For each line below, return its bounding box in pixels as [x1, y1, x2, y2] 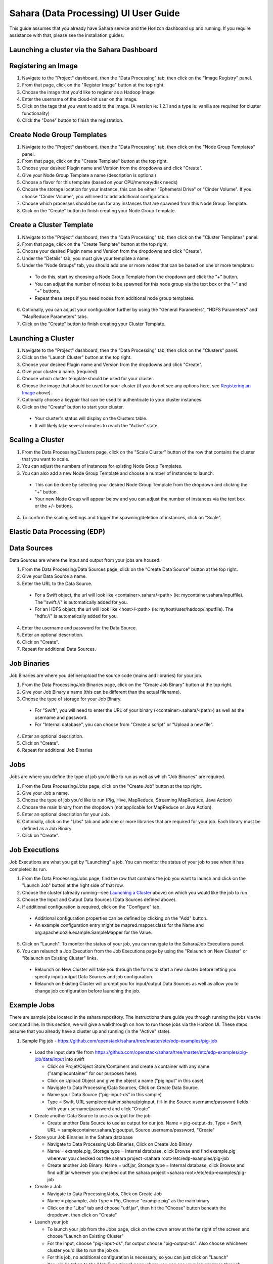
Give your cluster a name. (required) [22, 368, 98, 374]
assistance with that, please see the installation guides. [9, 32, 124, 38]
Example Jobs [9, 1001, 55, 1010]
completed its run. [9, 866, 48, 872]
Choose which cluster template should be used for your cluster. [22, 376, 154, 382]
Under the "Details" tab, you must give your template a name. [22, 255, 150, 261]
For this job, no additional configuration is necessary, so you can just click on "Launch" [47, 1254, 229, 1260]
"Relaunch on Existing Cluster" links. [22, 955, 98, 961]
